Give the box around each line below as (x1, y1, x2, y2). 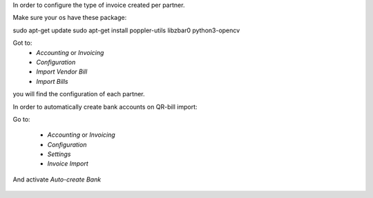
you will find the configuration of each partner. (12, 90, 145, 98)
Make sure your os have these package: (12, 14, 127, 22)
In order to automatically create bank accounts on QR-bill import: (12, 102, 198, 111)
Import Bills (36, 77, 68, 85)
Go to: (12, 115, 30, 123)
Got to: (12, 38, 32, 47)
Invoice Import (47, 159, 89, 168)
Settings (47, 150, 71, 158)
